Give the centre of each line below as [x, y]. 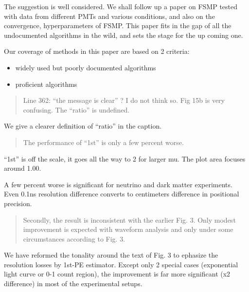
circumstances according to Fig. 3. [74, 238]
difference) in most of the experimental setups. [73, 284]
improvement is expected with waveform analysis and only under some [128, 229]
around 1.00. [23, 168]
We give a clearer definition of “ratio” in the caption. [83, 126]
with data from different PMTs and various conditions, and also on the [109, 16]
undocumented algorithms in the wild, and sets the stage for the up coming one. [124, 35]
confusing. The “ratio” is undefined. [76, 109]
